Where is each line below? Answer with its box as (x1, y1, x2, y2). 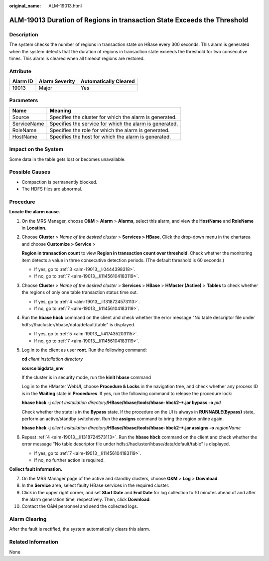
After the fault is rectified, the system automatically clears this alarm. (9, 526, 150, 532)
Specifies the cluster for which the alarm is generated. (49, 114, 177, 121)
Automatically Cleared (80, 78, 135, 85)
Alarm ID (12, 78, 33, 85)
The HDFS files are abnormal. (21, 186, 82, 192)
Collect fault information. (9, 466, 63, 472)
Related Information (9, 539, 58, 546)
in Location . (21, 225, 47, 231)
